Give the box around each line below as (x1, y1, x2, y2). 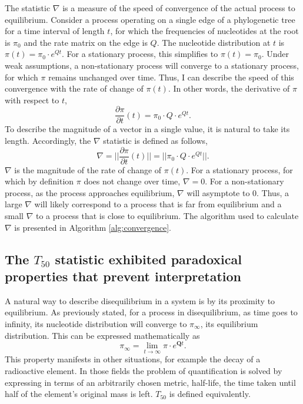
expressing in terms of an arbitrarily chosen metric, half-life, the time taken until (5, 376, 296, 388)
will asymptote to (187, 186, 250, 198)
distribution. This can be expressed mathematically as (5, 329, 200, 341)
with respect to (5, 93, 59, 106)
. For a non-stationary (205, 175, 284, 187)
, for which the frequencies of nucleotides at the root (110, 25, 299, 37)
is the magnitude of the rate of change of (14, 163, 162, 176)
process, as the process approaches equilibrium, (5, 186, 175, 198)
